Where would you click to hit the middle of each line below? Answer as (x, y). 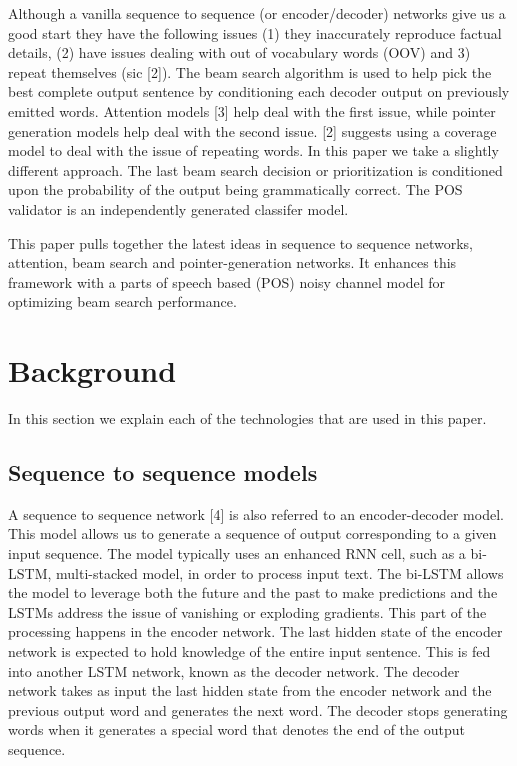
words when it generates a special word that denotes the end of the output (236, 729)
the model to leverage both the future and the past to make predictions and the (253, 592)
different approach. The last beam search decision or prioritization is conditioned (255, 169)
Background (92, 370)
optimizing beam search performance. (122, 301)
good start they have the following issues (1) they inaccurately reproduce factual (255, 32)
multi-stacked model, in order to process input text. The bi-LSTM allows (280, 572)
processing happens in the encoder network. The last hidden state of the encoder (255, 631)
